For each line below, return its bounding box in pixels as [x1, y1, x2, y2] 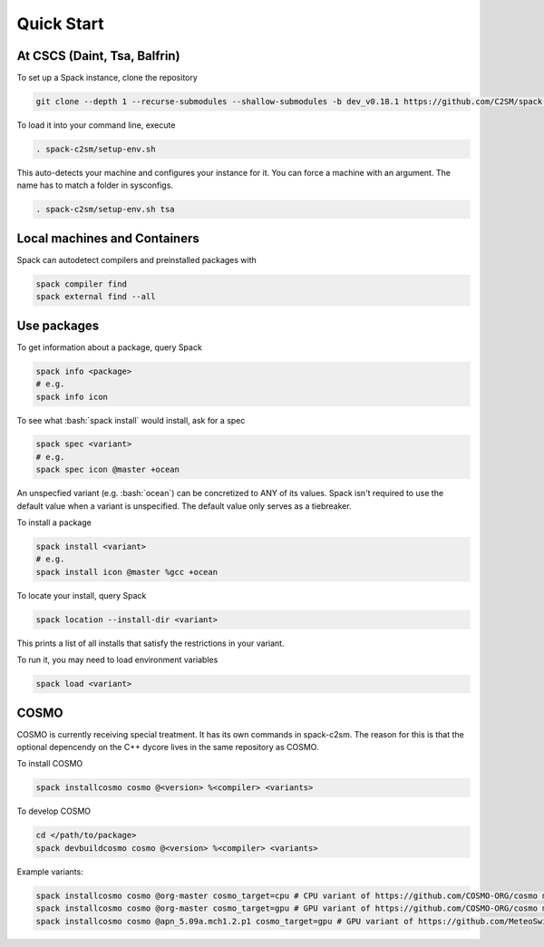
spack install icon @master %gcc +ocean [35, 567, 218, 577]
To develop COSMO [16, 805, 92, 816]
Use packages [16, 317, 100, 333]
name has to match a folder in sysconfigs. [16, 180, 174, 190]
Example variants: [16, 866, 83, 877]
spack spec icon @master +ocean [35, 464, 180, 475]
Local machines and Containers [16, 230, 199, 246]
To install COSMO [16, 758, 83, 769]
